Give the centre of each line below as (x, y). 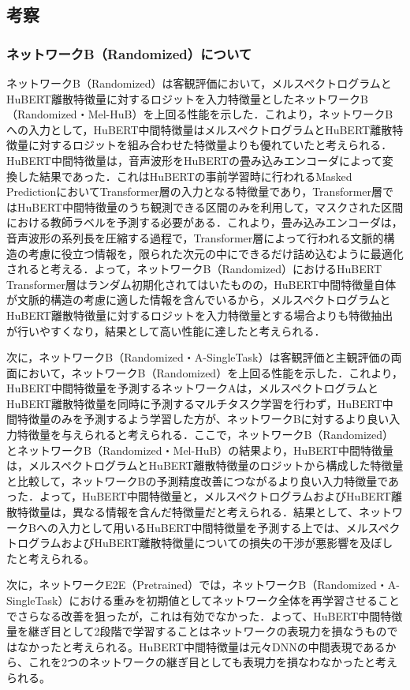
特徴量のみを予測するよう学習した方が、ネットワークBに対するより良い (203, 419)
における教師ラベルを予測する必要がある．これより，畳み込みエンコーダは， (205, 222)
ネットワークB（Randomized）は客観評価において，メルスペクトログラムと (199, 83)
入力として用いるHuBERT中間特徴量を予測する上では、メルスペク (229, 527)
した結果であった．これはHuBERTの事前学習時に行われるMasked (184, 176)
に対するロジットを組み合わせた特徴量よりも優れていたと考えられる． (210, 145)
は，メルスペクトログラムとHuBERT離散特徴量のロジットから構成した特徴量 (205, 465)
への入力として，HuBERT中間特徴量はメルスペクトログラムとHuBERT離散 (199, 129)
